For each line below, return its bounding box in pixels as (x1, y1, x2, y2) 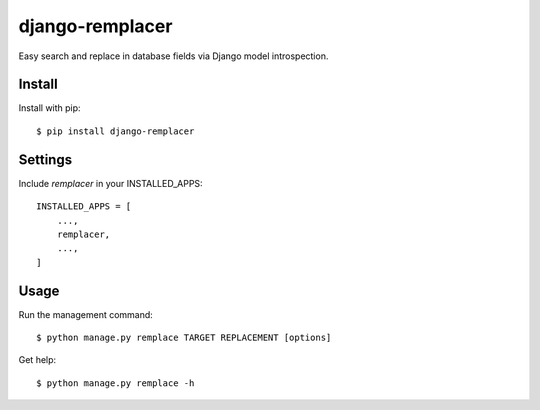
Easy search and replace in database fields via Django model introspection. (18, 50, 329, 62)
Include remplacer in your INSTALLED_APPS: (18, 177, 204, 189)
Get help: (18, 354, 57, 366)
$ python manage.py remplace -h (36, 377, 195, 389)
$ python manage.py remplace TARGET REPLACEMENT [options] (36, 332, 332, 343)
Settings (18, 151, 73, 168)
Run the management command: (18, 308, 154, 320)
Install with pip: (18, 102, 81, 114)
